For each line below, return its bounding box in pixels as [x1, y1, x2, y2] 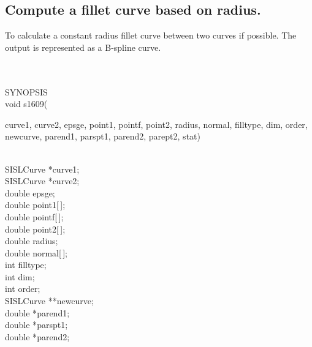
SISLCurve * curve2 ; [5, 174, 80, 187]
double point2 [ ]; [5, 222, 66, 235]
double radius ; [5, 234, 58, 247]
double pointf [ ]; [5, 210, 64, 223]
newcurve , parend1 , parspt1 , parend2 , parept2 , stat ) [5, 130, 200, 143]
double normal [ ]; [5, 246, 67, 259]
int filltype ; [5, 258, 47, 271]
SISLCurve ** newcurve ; [5, 294, 94, 307]
